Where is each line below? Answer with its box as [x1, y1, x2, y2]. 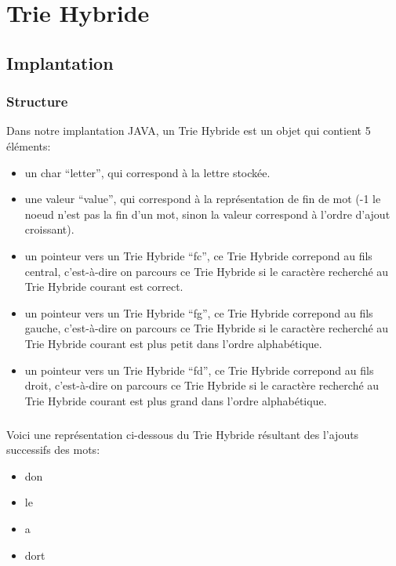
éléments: [6, 137, 51, 154]
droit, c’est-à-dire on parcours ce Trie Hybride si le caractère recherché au [24, 377, 380, 394]
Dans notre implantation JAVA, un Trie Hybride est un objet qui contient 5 [6, 122, 371, 139]
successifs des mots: [6, 441, 100, 458]
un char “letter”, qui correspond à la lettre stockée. [24, 164, 271, 180]
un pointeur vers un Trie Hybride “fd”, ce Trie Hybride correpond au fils [24, 361, 374, 378]
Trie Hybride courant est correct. [24, 278, 183, 295]
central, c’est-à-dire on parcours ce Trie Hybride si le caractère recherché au [24, 263, 389, 279]
